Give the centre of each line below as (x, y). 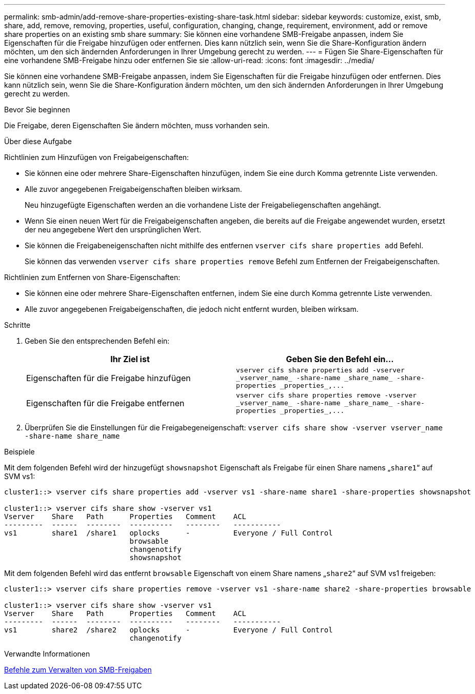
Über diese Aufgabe (38, 141)
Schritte (17, 325)
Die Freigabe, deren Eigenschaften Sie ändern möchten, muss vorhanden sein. (137, 125)
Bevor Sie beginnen (37, 110)
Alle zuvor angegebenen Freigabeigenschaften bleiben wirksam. (133, 189)
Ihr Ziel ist (130, 359)
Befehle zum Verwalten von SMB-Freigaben (78, 670)
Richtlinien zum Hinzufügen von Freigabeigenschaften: (97, 157)
